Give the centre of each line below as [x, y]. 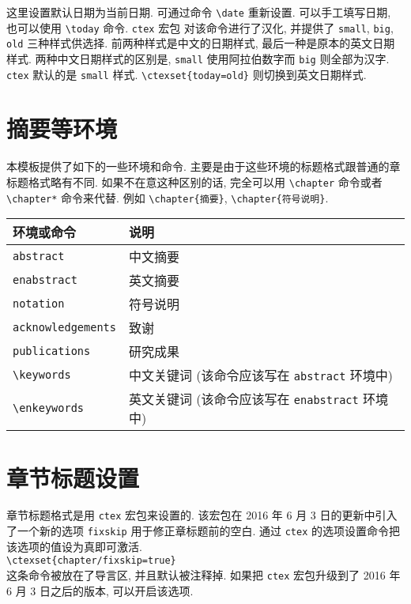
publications [52, 351]
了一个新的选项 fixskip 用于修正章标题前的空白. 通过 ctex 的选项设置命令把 [203, 531]
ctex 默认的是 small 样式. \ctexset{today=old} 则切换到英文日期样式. [187, 74]
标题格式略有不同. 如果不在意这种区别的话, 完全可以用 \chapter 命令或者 [194, 182]
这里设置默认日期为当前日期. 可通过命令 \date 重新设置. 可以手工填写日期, [199, 12]
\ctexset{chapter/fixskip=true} [91, 561]
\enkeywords [49, 408]
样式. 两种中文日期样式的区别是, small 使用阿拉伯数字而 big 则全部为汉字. [198, 58]
